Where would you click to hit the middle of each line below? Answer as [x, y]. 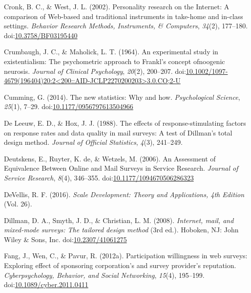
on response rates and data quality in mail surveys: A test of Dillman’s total [118, 132]
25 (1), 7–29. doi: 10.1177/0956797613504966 [69, 106]
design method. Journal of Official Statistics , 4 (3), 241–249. [93, 142]
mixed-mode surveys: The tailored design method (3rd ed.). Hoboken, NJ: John [121, 230]
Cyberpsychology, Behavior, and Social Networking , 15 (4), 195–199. [104, 275]
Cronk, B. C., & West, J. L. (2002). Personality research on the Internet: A [117, 6]
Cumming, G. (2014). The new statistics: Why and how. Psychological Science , [122, 97]
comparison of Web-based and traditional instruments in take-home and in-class [124, 16]
